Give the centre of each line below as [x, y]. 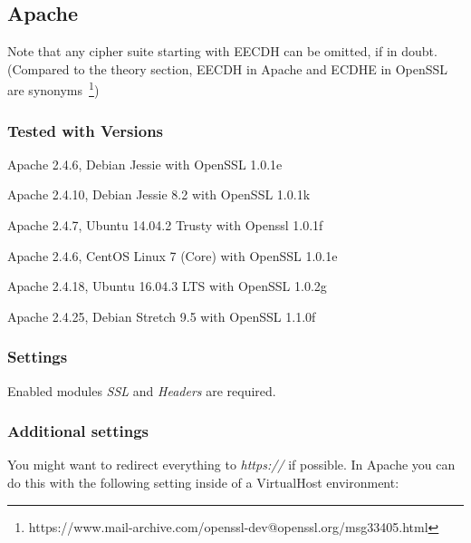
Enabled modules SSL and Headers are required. [142, 390]
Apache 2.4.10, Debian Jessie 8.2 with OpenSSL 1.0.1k [159, 194]
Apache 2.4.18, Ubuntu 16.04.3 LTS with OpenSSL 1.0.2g [167, 286]
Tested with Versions [86, 130]
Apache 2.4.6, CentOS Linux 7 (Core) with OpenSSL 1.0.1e [173, 255]
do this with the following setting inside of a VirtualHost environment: [203, 483]
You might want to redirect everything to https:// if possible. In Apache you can [231, 465]
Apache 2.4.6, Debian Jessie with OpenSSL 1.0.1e [145, 164]
